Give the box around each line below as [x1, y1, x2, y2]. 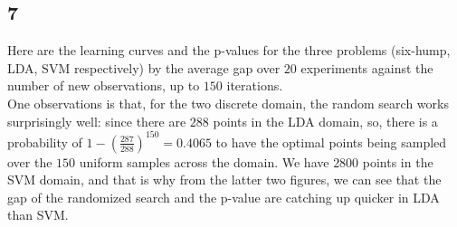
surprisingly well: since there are [7, 111, 186, 130]
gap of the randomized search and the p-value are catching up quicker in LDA [7, 187, 440, 206]
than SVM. [7, 205, 69, 224]
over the [7, 152, 52, 171]
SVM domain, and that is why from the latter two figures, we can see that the [7, 170, 442, 189]
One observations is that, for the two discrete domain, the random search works [7, 93, 449, 112]
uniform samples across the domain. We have [79, 152, 329, 171]
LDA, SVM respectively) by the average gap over [7, 58, 281, 77]
